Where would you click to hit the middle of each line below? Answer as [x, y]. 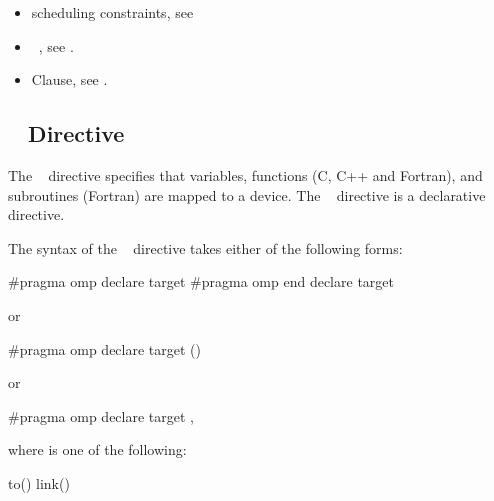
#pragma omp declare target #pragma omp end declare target [201, 281]
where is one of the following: [97, 449]
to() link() [39, 482]
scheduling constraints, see [112, 12]
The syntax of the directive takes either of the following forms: [205, 247]
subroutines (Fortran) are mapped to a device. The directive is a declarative [247, 194]
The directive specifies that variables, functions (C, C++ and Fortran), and [245, 174]
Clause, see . [69, 79]
